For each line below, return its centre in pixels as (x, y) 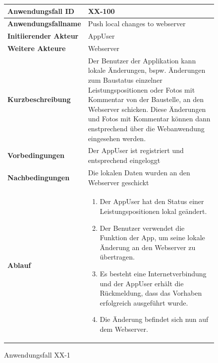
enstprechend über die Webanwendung (146, 129)
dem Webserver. (124, 329)
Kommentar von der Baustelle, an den (146, 99)
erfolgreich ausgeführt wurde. (144, 302)
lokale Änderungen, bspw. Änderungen (147, 70)
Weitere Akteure (37, 48)
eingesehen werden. (117, 138)
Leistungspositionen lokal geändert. (153, 211)
